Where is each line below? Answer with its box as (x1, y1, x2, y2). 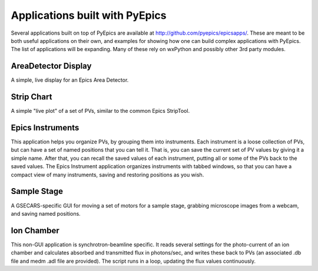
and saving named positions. (11, 210, 81, 217)
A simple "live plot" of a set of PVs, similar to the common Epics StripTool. (11, 108, 190, 115)
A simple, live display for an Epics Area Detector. (11, 76, 129, 83)
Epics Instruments (11, 122, 79, 132)
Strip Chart (11, 92, 52, 102)
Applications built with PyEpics (11, 9, 167, 22)
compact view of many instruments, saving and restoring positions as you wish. (11, 171, 204, 178)
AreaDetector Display (11, 61, 92, 71)
